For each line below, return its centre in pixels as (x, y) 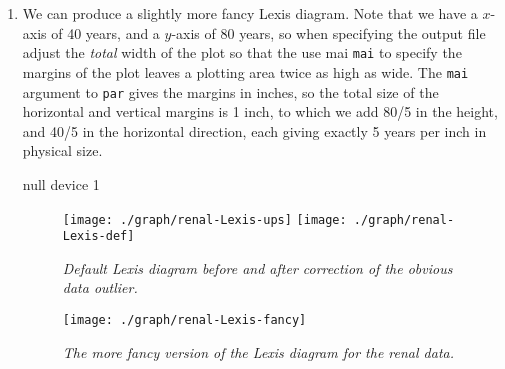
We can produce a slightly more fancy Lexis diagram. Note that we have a (250, 13)
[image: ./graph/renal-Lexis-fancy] (184, 320)
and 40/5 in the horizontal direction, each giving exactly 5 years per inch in (254, 130)
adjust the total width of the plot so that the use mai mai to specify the (242, 52)
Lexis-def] (98, 236)
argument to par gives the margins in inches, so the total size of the (230, 91)
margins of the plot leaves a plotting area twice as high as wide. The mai (245, 71)
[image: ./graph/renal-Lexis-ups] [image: (204, 219)
